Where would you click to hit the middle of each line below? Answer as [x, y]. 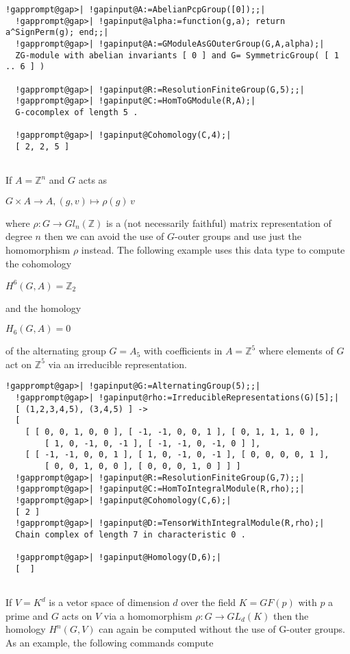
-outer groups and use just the [238, 236]
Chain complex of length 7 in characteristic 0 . [130, 534]
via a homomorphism [148, 615]
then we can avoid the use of [104, 236]
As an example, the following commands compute [110, 643]
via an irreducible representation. [117, 364]
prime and [27, 615]
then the [291, 615]
